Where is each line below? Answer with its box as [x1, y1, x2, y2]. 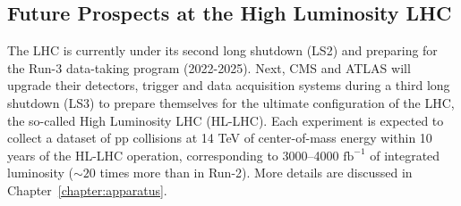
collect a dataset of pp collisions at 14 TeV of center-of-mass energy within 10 [7, 128, 432, 147]
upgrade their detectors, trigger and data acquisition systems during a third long [7, 76, 450, 95]
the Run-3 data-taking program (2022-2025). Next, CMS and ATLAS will [7, 58, 411, 77]
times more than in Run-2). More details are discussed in [99, 163, 413, 182]
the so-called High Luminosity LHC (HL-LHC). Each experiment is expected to [7, 111, 444, 129]
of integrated [370, 145, 440, 164]
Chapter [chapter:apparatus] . [7, 180, 167, 199]
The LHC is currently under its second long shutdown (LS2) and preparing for [7, 41, 438, 60]
